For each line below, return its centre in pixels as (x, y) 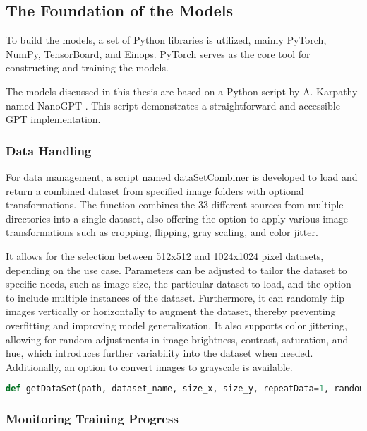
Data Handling (49, 150)
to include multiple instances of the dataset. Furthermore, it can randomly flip (175, 297)
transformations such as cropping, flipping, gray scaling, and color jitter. (162, 232)
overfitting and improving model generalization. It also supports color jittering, (176, 325)
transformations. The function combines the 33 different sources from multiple (175, 205)
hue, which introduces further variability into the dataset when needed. (160, 353)
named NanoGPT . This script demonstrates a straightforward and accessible (173, 105)
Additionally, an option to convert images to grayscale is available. (149, 366)
